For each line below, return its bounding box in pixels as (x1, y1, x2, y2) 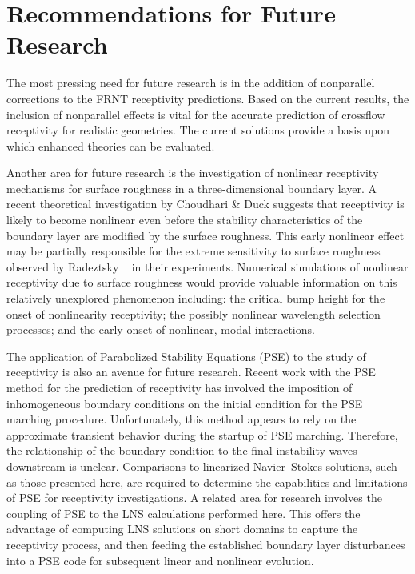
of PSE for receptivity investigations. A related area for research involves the (6, 489, 382, 506)
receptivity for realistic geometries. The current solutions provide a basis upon (6, 122, 390, 138)
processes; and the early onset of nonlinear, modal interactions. (6, 321, 315, 338)
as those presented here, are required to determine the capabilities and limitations (6, 473, 408, 490)
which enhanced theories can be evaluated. (6, 137, 215, 154)
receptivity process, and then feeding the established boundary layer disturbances (6, 536, 405, 552)
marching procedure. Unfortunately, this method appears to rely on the (6, 411, 357, 427)
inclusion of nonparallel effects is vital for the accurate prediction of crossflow (6, 106, 385, 122)
